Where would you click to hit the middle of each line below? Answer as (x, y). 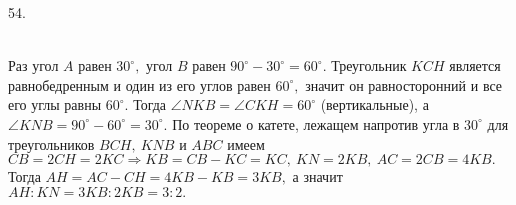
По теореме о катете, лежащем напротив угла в (316, 123)
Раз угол (33, 65)
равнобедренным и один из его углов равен (139, 84)
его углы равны (55, 104)
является (475, 65)
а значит (317, 176)
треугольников (51, 143)
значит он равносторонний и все (404, 84)
